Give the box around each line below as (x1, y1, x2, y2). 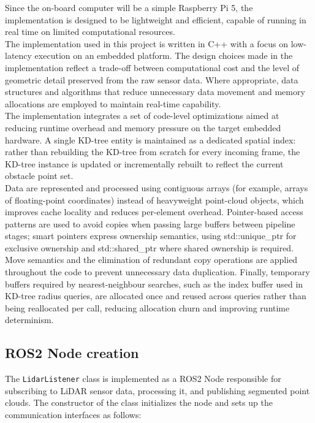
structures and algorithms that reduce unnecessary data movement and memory (5, 85, 305, 98)
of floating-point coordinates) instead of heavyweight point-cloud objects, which (5, 193, 304, 206)
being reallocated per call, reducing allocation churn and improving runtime (5, 301, 290, 314)
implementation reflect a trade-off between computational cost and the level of (5, 61, 300, 74)
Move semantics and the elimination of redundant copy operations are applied (5, 253, 298, 266)
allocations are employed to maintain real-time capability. (5, 97, 221, 110)
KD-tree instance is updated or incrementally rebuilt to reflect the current (5, 157, 284, 170)
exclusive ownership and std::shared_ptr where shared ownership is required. (5, 241, 294, 254)
